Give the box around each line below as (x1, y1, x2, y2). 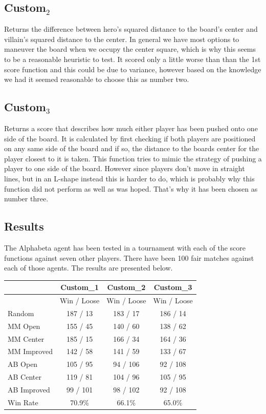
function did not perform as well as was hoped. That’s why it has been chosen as (4, 183, 258, 194)
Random (8, 307, 34, 318)
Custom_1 (60, 282, 99, 293)
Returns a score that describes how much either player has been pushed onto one (4, 122, 258, 133)
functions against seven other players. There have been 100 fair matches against (4, 252, 254, 263)
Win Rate (8, 397, 38, 407)
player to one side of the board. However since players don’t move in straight (4, 163, 245, 174)
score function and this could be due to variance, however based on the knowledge (4, 64, 261, 74)
